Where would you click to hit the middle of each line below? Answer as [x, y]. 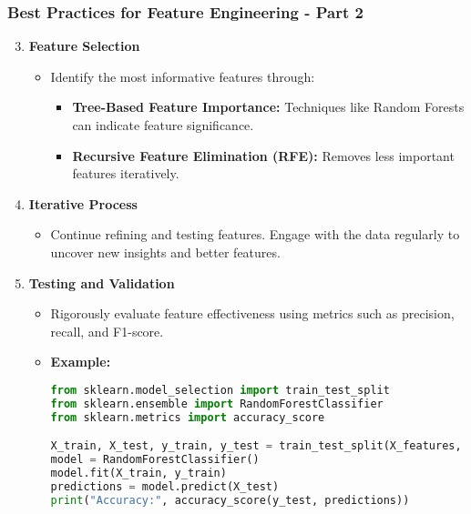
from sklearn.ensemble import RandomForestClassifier [217, 403]
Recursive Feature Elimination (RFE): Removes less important [263, 155]
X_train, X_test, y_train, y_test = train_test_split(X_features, [256, 446]
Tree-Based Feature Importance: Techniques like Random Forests [268, 107]
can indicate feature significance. [163, 125]
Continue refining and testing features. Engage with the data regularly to [255, 234]
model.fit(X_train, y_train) [138, 473]
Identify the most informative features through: [183, 76]
